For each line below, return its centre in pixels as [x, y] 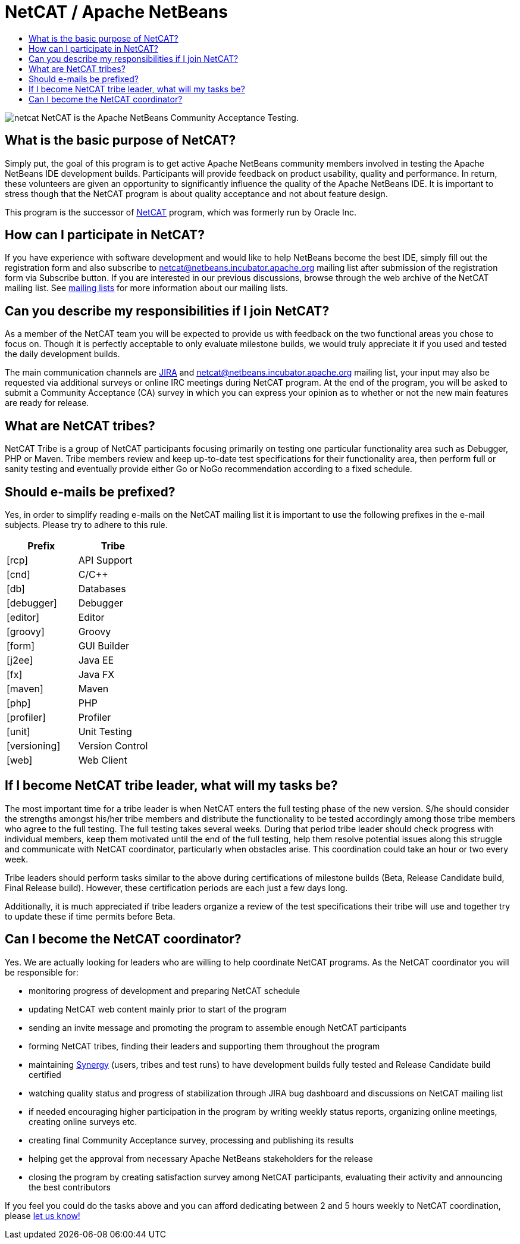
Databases [102, 588]
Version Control [113, 746]
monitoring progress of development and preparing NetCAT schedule [165, 990]
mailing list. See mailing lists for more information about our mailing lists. [146, 288]
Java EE [96, 660]
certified [45, 1074]
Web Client [103, 760]
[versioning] [34, 746]
